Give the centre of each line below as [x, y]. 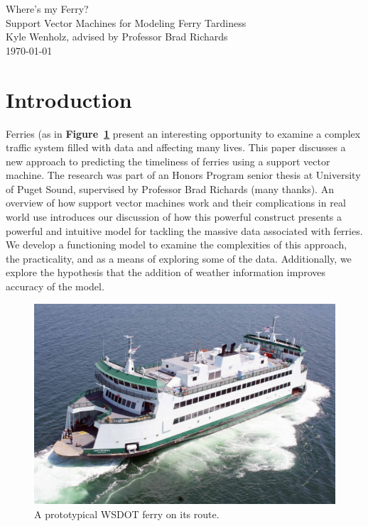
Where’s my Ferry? [47, 9]
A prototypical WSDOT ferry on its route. [127, 514]
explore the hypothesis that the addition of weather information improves [166, 272]
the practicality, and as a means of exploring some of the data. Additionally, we [179, 258]
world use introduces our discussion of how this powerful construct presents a [174, 217]
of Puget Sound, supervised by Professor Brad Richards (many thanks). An [170, 188]
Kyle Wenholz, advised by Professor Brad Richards [117, 37]
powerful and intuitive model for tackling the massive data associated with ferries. [184, 230]
